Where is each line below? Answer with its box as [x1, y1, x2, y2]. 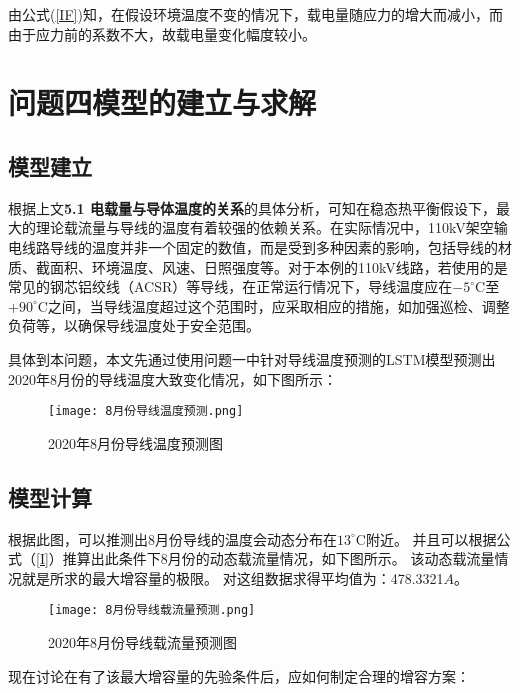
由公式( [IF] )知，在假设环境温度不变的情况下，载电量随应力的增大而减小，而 [8, 4, 503, 24]
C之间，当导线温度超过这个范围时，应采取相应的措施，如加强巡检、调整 [37, 295, 510, 316]
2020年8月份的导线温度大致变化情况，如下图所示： [8, 368, 337, 389]
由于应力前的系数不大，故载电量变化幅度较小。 [8, 23, 316, 44]
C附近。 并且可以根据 [355, 528, 497, 549]
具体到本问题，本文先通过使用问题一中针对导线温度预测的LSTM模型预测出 [8, 348, 496, 369]
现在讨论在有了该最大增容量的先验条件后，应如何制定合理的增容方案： [8, 665, 470, 686]
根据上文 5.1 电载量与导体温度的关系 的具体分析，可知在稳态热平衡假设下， [8, 197, 496, 218]
